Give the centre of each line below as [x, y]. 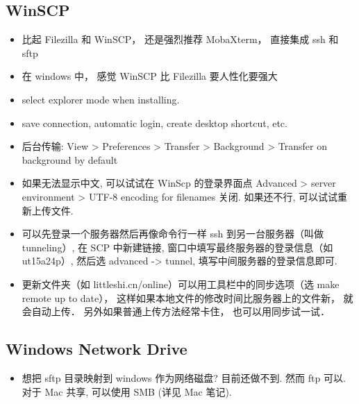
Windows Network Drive [97, 349]
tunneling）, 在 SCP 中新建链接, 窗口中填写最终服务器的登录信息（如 [177, 247]
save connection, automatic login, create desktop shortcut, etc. [155, 123]
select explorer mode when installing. [101, 99]
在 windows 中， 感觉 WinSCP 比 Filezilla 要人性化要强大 [150, 76]
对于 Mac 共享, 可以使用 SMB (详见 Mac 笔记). [127, 391]
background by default [70, 159]
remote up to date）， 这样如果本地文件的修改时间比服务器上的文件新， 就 [187, 297]
